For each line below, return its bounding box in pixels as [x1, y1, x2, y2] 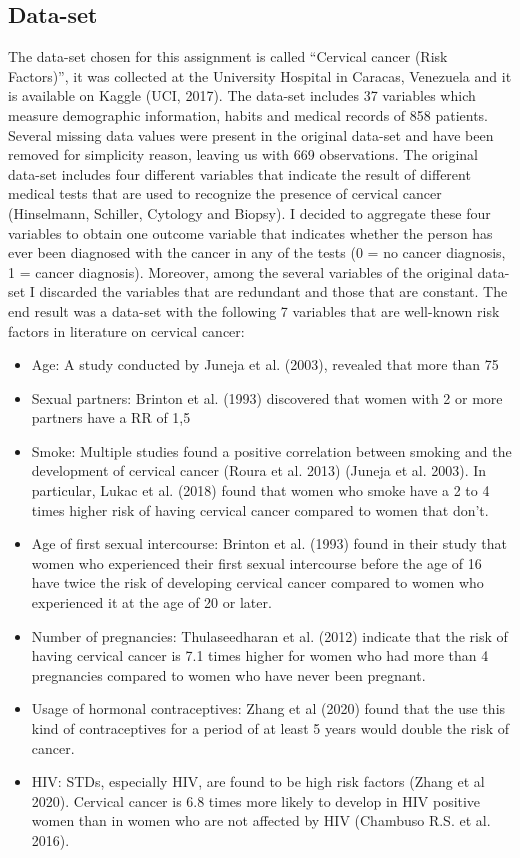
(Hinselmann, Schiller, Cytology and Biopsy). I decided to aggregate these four [8, 202, 491, 223]
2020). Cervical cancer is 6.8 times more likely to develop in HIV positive [31, 790, 481, 811]
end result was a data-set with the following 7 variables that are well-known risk [8, 300, 500, 321]
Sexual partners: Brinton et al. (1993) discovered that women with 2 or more [31, 387, 503, 408]
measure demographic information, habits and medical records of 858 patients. [8, 104, 489, 125]
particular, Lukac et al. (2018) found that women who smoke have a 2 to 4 [31, 480, 490, 501]
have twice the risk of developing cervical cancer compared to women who [31, 572, 484, 593]
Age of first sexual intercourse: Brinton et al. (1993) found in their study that [31, 533, 507, 554]
